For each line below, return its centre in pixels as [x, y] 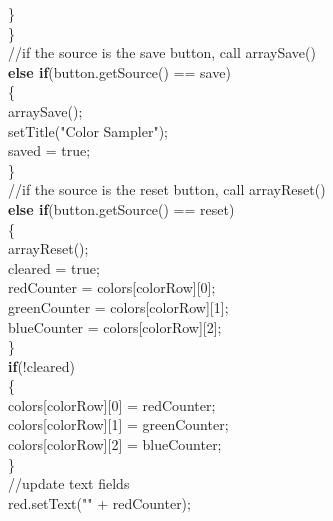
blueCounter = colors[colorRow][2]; [115, 326]
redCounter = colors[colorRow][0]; [112, 287]
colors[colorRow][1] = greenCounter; [118, 424]
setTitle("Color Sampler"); [88, 130]
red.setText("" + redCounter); [99, 502]
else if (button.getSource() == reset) [121, 208]
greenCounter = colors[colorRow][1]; [118, 306]
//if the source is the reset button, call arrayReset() [167, 189]
